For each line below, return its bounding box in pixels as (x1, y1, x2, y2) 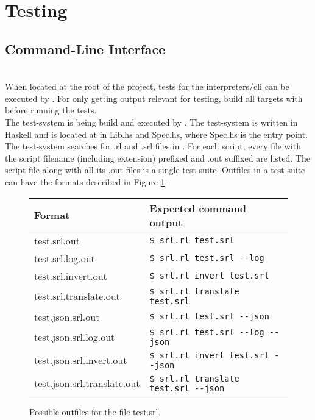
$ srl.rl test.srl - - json (149, 311, 269, 322)
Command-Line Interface (5, 39, 166, 58)
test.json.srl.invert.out (34, 353, 127, 368)
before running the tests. (5, 104, 97, 116)
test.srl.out (34, 233, 80, 247)
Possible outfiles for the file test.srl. (29, 405, 161, 418)
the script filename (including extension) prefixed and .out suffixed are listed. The (5, 151, 310, 164)
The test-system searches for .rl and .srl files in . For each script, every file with (5, 140, 301, 152)
